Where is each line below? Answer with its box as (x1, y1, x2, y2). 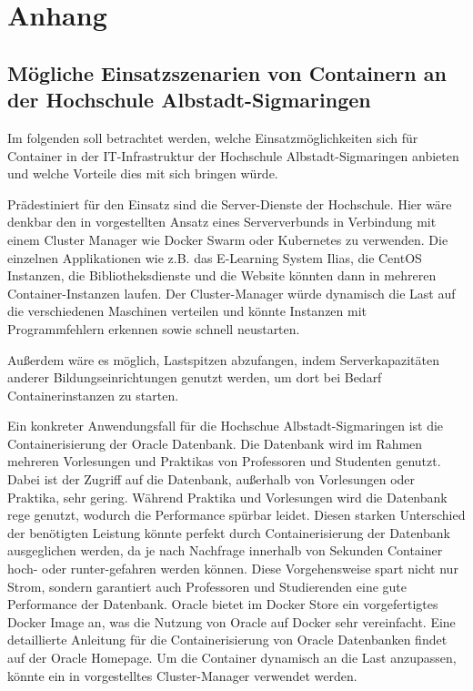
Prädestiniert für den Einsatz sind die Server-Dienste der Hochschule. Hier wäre (7, 194, 452, 213)
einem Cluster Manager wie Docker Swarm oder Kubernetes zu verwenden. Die (7, 229, 448, 249)
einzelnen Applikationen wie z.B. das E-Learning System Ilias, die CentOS (7, 248, 422, 267)
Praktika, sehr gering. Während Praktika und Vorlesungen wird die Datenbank (7, 487, 448, 506)
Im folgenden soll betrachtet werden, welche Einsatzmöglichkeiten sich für (7, 127, 418, 147)
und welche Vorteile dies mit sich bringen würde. (7, 164, 278, 183)
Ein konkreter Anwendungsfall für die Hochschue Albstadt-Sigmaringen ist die (7, 416, 444, 435)
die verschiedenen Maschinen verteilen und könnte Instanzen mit (7, 301, 367, 320)
